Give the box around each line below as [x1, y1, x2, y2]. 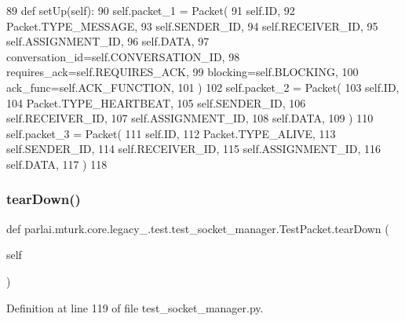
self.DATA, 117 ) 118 [6, 155, 108, 172]
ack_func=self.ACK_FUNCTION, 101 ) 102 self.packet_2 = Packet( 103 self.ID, [6, 78, 400, 95]
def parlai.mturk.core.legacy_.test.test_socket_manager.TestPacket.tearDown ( [6, 220, 389, 236]
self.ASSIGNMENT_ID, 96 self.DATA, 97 [6, 33, 210, 49]
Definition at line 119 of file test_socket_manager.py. [6, 299, 264, 316]
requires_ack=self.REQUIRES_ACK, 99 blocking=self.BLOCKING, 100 [6, 64, 359, 80]
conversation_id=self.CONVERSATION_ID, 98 [6, 48, 240, 64]
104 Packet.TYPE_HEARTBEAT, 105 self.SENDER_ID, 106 [6, 94, 306, 111]
